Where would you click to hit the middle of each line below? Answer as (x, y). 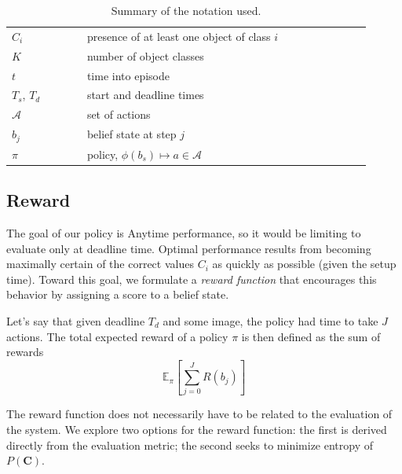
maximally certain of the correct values (100, 264)
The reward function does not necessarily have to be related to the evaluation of (199, 414)
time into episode (128, 75)
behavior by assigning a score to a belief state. (118, 294)
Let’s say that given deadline (76, 321)
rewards (25, 352)
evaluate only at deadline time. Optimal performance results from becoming (189, 248)
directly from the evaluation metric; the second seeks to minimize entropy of (190, 445)
